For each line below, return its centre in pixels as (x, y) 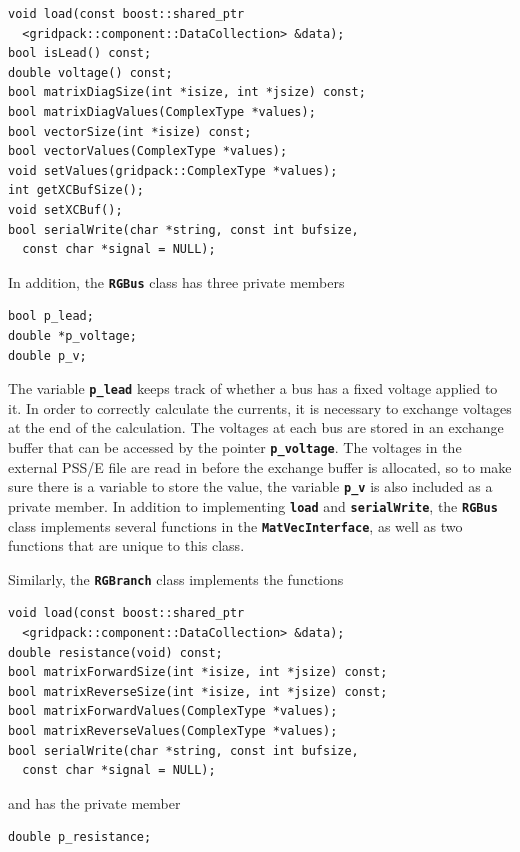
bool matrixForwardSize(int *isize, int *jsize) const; (198, 672)
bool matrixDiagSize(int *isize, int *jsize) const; (187, 92)
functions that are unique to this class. (126, 545)
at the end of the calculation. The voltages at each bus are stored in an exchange (256, 427)
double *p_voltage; (72, 335)
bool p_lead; (51, 316)
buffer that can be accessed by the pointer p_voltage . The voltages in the (235, 447)
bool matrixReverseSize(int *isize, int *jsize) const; (198, 691)
